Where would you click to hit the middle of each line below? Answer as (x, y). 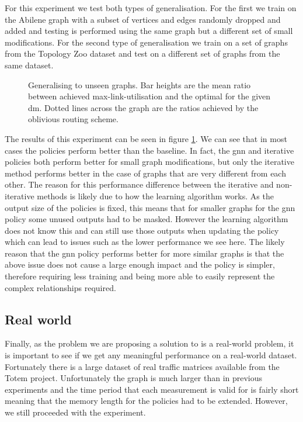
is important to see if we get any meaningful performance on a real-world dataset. (151, 355)
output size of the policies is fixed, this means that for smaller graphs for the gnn (150, 207)
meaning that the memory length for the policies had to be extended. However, (146, 401)
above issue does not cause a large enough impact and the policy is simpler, (140, 264)
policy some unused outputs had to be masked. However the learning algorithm (147, 219)
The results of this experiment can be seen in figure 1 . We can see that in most (146, 138)
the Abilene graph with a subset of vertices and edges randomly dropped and (143, 19)
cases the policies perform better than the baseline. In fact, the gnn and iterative (149, 150)
